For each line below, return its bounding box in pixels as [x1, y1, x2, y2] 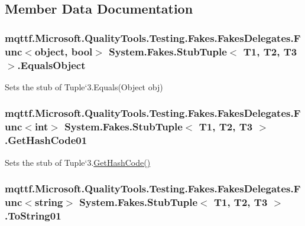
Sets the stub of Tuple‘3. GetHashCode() [5, 156, 151, 168]
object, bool [34, 44, 93, 58]
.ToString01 [5, 208, 61, 222]
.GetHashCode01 [5, 133, 87, 148]
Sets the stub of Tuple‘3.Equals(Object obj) [5, 80, 163, 93]
